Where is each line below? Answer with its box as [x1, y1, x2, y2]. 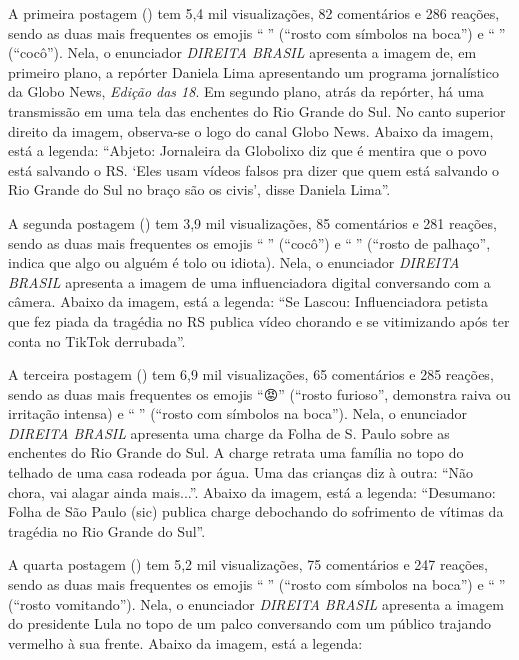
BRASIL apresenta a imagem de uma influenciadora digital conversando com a [8, 271, 491, 292]
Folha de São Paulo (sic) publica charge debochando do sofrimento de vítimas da [8, 501, 504, 522]
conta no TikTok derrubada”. [8, 330, 186, 351]
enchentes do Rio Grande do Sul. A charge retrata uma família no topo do [8, 442, 464, 463]
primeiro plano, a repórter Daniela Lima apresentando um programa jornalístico [8, 61, 499, 82]
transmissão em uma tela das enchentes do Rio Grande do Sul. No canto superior [8, 100, 506, 121]
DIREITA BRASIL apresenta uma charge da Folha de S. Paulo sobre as [8, 422, 450, 443]
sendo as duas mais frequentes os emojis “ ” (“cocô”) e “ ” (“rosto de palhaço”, [8, 232, 491, 253]
